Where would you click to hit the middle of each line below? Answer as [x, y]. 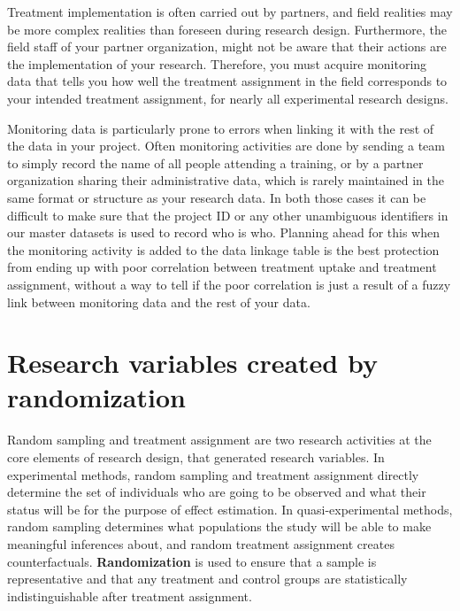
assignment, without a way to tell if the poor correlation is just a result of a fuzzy [229, 284]
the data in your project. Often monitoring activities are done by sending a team [226, 146]
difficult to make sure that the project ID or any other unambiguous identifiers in [228, 215]
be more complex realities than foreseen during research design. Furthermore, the [227, 29]
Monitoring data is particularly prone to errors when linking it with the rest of [221, 128]
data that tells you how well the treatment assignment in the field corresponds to [227, 81]
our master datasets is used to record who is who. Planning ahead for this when [223, 232]
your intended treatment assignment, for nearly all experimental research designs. [228, 98]
